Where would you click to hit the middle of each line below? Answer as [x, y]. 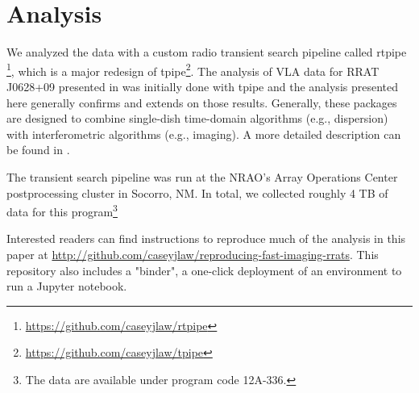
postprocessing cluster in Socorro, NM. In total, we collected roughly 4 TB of [197, 192]
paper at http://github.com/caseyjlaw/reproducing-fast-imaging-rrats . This [193, 254]
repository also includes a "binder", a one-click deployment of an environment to [204, 270]
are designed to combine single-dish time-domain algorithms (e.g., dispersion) [197, 118]
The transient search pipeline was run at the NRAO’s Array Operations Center [202, 176]
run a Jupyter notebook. [67, 286]
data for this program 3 [62, 210]
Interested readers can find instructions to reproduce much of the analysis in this [206, 238]
